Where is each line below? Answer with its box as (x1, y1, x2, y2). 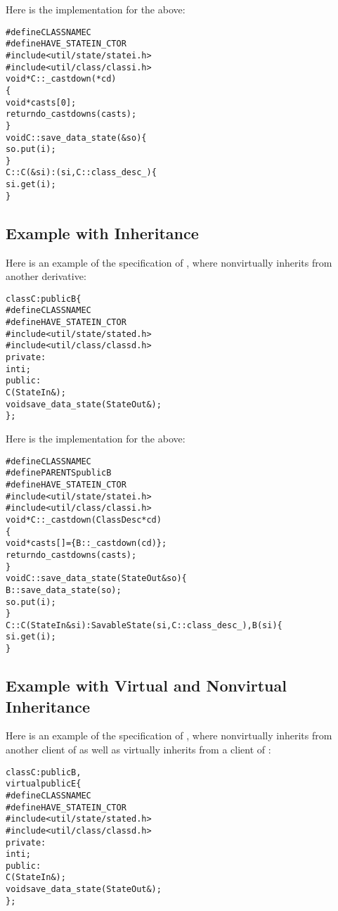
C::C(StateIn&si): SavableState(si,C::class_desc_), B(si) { (6, 620, 282, 630)
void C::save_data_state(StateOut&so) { (6, 573, 187, 584)
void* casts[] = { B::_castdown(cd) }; (6, 538, 167, 549)
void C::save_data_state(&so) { (6, 132, 147, 143)
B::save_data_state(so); (6, 585, 122, 595)
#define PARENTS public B (6, 468, 112, 478)
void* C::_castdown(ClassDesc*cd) (6, 514, 162, 525)
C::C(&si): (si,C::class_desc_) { (6, 167, 157, 178)
